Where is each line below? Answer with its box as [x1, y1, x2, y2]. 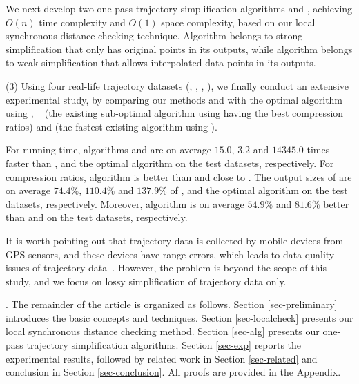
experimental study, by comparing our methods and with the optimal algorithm [6, 92, 343, 106]
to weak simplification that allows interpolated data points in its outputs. [6, 55, 316, 70]
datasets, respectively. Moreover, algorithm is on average [6, 196, 244, 211]
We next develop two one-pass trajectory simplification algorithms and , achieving [6, 1, 353, 15]
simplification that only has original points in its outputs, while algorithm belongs [6, 41, 353, 56]
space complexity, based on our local [161, 15, 316, 29]
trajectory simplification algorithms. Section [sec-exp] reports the [26, 338, 302, 352]
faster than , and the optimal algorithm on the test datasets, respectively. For [6, 155, 334, 170]
